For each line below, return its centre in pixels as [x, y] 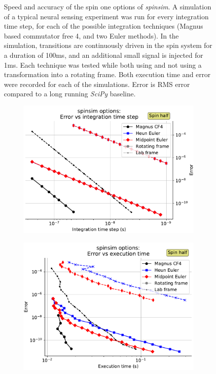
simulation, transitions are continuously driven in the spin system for [108, 45]
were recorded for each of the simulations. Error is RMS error [97, 84]
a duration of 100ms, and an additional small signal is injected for [104, 55]
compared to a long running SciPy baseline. [70, 94]
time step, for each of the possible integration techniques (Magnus [104, 26]
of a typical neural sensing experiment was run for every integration [107, 16]
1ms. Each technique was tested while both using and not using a [103, 64]
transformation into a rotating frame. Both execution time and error [107, 74]
